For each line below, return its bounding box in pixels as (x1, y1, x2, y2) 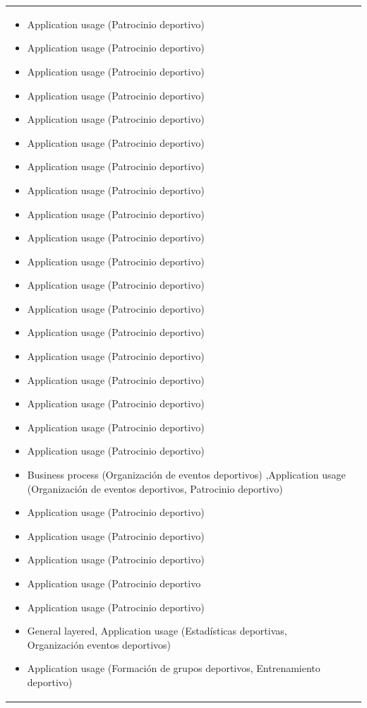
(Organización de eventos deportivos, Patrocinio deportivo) (27, 481, 283, 496)
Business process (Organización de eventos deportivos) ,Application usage (27, 467, 346, 482)
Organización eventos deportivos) (27, 637, 172, 652)
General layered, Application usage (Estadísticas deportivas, (27, 623, 287, 638)
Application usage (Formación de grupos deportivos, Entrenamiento (27, 661, 320, 676)
